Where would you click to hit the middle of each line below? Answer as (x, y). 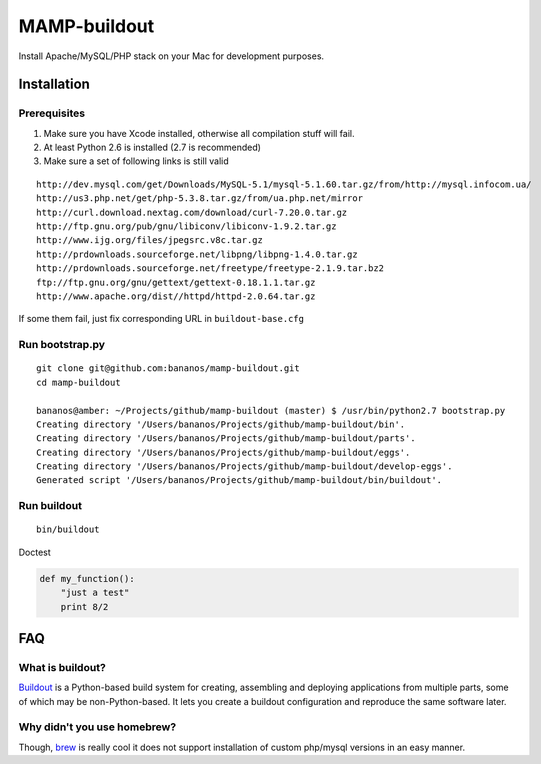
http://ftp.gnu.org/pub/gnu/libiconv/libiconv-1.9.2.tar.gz (186, 226)
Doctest (35, 552)
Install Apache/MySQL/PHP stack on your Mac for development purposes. (171, 56)
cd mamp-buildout (78, 382)
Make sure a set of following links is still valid (136, 161)
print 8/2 (84, 606)
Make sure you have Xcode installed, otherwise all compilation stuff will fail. (199, 133)
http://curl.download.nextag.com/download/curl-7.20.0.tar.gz (192, 212)
